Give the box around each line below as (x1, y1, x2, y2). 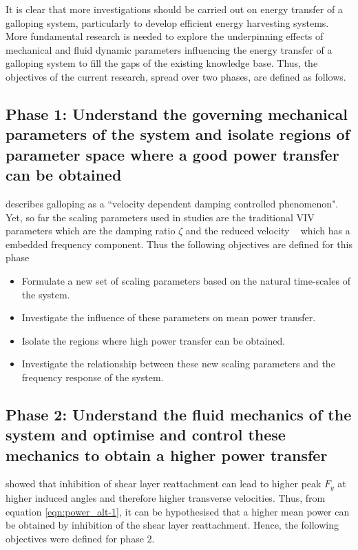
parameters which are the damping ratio (6, 223, 176, 238)
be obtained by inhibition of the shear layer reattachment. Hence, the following (6, 518, 339, 532)
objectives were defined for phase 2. (6, 531, 155, 545)
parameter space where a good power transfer (6, 143, 339, 165)
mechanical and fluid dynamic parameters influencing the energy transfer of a (6, 42, 333, 57)
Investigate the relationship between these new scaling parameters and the (21, 356, 335, 371)
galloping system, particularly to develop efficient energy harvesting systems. (6, 15, 329, 30)
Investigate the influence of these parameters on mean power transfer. (21, 310, 316, 325)
